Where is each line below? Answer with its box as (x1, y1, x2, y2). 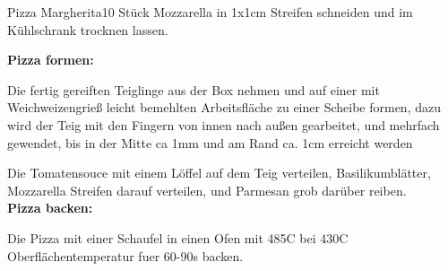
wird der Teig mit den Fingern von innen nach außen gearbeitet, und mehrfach (7, 115, 440, 134)
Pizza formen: (7, 50, 94, 69)
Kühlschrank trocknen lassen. (7, 20, 168, 39)
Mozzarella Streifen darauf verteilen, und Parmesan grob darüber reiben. (7, 180, 407, 199)
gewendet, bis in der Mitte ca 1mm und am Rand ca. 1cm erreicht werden (7, 133, 413, 152)
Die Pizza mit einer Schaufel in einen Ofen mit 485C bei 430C (7, 228, 349, 247)
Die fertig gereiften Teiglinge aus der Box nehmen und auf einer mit (7, 80, 380, 99)
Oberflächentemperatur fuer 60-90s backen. (7, 246, 244, 265)
